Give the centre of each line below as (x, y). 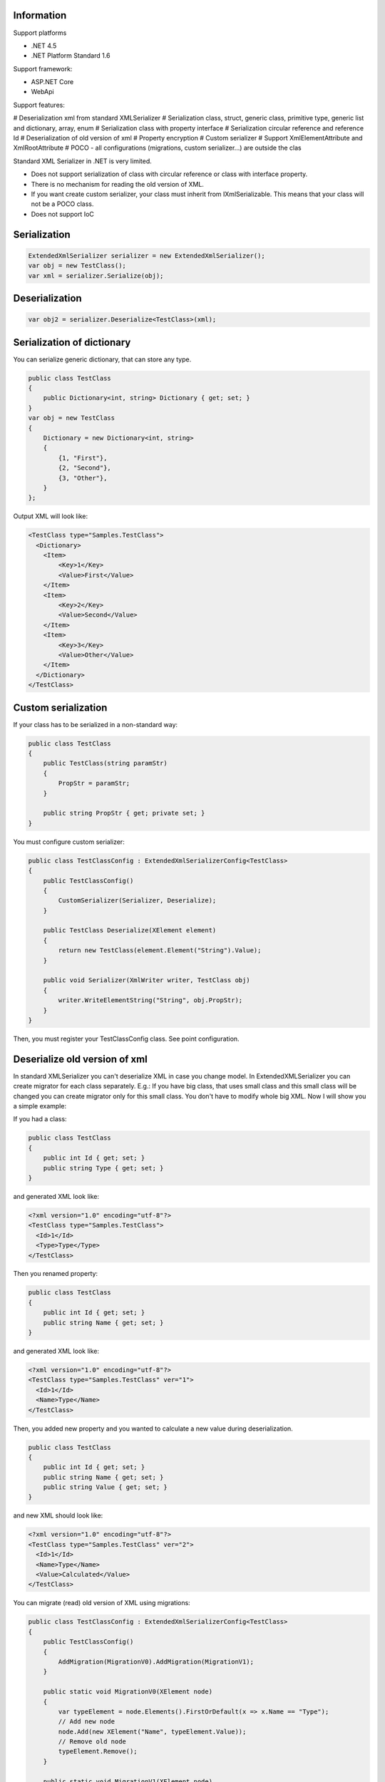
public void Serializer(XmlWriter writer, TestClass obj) (147, 980)
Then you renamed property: (56, 1274)
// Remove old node (92, 1742)
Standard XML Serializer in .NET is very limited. (83, 161)
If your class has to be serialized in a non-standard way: (96, 724)
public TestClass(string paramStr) (105, 763)
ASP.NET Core (52, 82)
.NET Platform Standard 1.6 (71, 56)
